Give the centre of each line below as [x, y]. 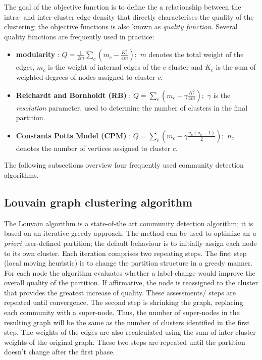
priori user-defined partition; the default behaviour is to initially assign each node [130, 243]
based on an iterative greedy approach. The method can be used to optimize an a [130, 233]
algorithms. [21, 174]
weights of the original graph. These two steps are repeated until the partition [125, 342]
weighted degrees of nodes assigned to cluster [86, 76]
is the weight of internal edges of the [104, 67]
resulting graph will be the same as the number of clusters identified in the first [127, 322]
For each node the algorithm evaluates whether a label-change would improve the [130, 272]
